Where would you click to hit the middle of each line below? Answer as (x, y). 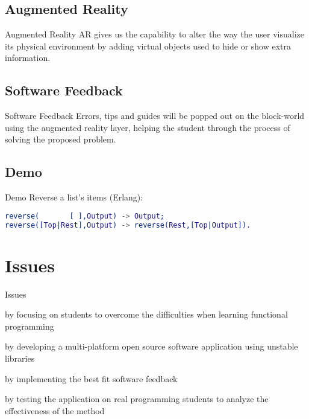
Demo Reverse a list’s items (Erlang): (74, 197)
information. (28, 58)
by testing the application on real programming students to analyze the (137, 399)
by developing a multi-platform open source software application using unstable (151, 346)
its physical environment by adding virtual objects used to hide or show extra (148, 46)
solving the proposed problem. (61, 139)
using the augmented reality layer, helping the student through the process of (148, 127)
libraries (20, 358)
